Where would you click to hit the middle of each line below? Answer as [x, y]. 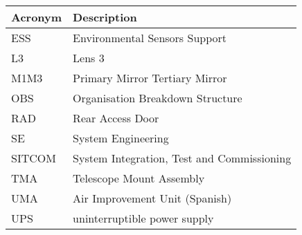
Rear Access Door [116, 118]
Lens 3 [89, 58]
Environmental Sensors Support [150, 38]
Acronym [37, 17]
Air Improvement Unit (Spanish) [152, 198]
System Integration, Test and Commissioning [182, 158]
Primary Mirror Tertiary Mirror [150, 78]
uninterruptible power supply [143, 218]
